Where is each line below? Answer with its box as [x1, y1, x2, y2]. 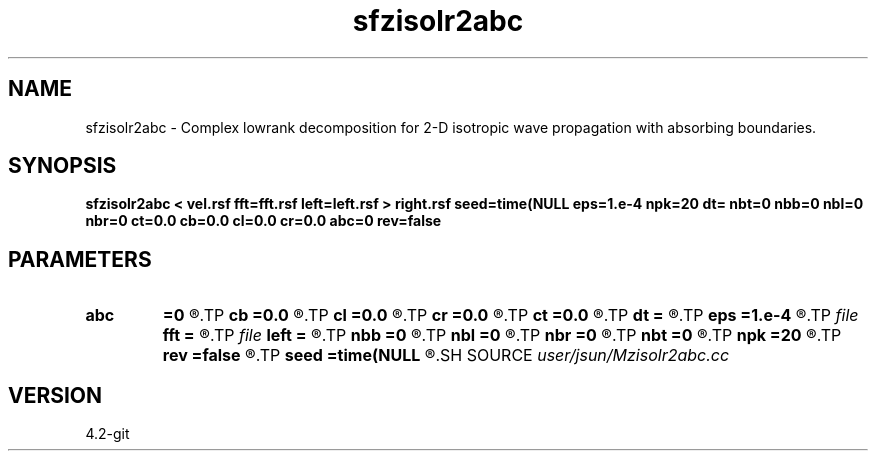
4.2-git [85, 425, 130, 443]
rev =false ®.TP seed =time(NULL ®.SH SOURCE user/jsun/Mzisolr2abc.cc [162, 345, 730, 366]
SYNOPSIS [8, 153, 117, 179]
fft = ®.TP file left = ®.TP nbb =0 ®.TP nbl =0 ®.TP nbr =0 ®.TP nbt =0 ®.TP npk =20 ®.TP [162, 325, 842, 346]
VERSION [8, 382, 103, 408]
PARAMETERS [8, 246, 152, 272]
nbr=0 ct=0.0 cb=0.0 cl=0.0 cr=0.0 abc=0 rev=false [85, 212, 442, 230]
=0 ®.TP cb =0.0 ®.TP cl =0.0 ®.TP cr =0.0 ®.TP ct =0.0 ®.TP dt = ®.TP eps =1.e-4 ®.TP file [162, 305, 859, 326]
